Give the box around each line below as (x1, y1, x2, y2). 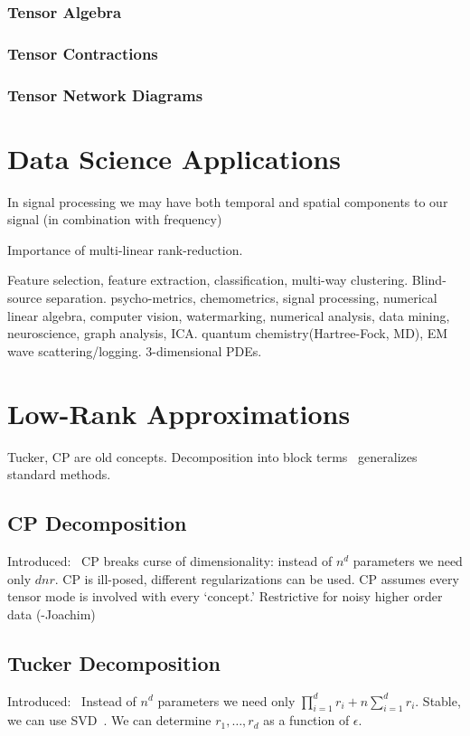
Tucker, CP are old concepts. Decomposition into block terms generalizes (7, 447, 418, 466)
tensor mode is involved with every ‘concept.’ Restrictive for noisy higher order (7, 587, 443, 606)
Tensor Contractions (7, 42, 158, 64)
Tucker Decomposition (7, 648, 221, 676)
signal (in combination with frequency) (7, 210, 222, 229)
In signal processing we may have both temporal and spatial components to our (7, 192, 448, 211)
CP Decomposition (7, 509, 187, 537)
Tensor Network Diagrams (7, 83, 203, 106)
